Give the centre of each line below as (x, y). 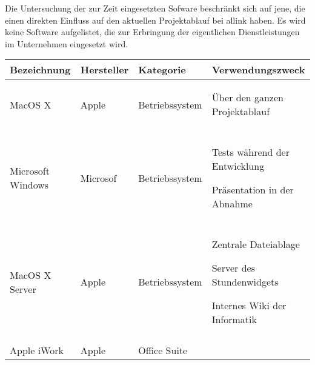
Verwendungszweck (258, 70)
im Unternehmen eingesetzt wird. (67, 43)
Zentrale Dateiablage (256, 244)
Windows (29, 185)
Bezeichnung (40, 70)
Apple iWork (37, 350)
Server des (233, 268)
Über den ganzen (247, 98)
